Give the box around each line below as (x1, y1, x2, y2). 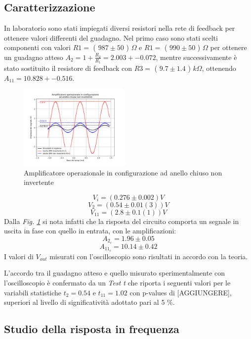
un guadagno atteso (4, 52, 63, 62)
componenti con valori (4, 42, 71, 53)
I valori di (4, 251, 34, 261)
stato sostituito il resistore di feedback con (4, 63, 132, 73)
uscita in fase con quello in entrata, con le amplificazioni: (4, 226, 176, 236)
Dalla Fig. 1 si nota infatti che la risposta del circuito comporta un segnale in (4, 216, 239, 226)
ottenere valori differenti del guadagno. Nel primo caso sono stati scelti (4, 32, 218, 43)
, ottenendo (202, 63, 236, 73)
